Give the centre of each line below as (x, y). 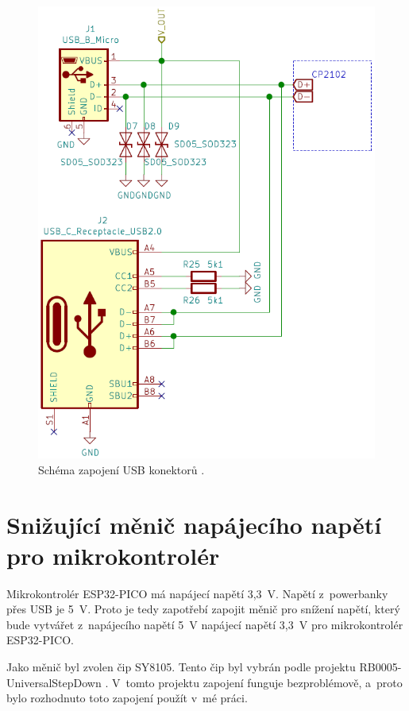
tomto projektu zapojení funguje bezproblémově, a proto (264, 682)
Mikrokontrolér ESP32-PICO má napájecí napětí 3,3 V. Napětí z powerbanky (197, 593)
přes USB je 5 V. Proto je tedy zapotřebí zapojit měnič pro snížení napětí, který (203, 609)
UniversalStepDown (54, 682)
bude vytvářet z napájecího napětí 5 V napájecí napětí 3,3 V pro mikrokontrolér (205, 624)
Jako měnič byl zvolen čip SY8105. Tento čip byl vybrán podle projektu (181, 667)
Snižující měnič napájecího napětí (194, 524)
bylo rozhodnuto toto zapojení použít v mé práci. (127, 698)
